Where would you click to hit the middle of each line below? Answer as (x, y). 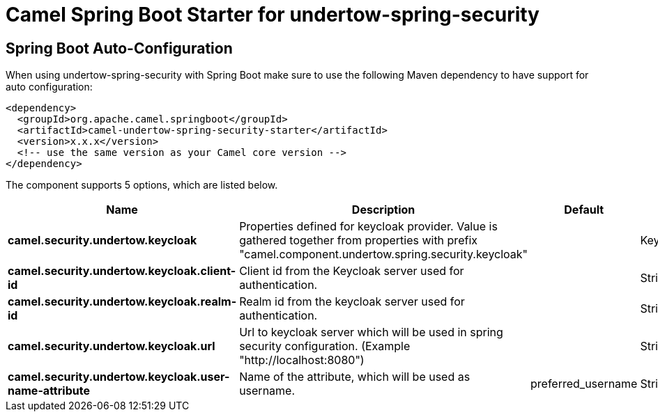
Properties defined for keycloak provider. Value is (368, 227)
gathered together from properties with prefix (358, 241)
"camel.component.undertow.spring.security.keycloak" (384, 254)
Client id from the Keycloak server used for (352, 271)
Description (383, 210)
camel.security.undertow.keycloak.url (112, 346)
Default (584, 210)
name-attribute (49, 391)
